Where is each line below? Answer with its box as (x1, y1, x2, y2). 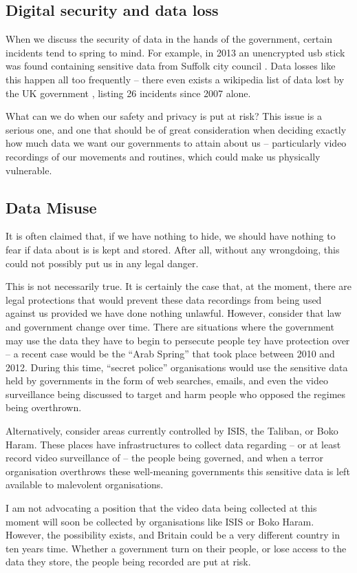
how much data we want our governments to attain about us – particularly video (6, 136, 347, 150)
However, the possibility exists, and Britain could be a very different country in (6, 528, 340, 542)
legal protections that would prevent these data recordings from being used (6, 292, 322, 306)
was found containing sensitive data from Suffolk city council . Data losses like (6, 59, 336, 73)
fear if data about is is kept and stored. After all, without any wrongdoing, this (6, 242, 340, 256)
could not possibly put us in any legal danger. (6, 256, 199, 270)
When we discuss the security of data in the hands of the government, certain (6, 32, 332, 46)
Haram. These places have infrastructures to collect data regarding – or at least (6, 437, 341, 451)
